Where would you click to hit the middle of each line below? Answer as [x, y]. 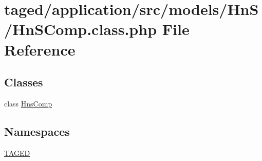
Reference [40, 49]
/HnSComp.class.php [81, 29]
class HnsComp [28, 103]
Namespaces [37, 131]
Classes [24, 82]
